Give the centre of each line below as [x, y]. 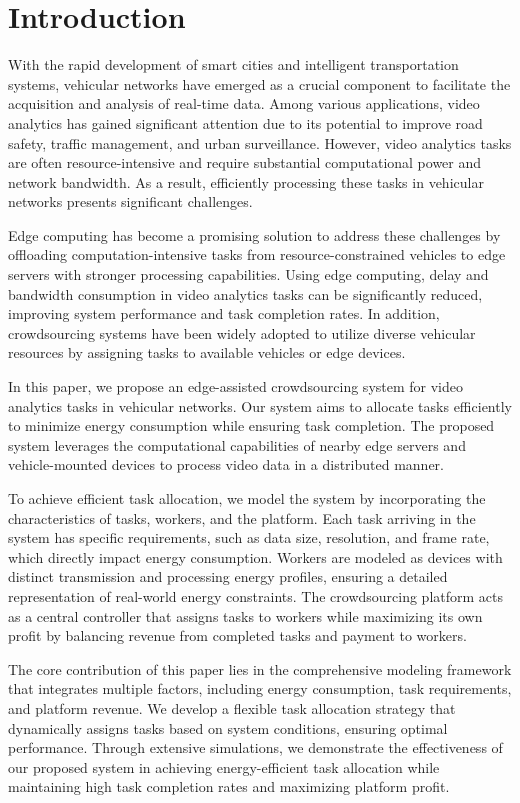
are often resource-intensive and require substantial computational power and [245, 162]
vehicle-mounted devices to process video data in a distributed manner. [226, 464]
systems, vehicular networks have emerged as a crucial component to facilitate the [259, 83]
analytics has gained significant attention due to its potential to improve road [245, 122]
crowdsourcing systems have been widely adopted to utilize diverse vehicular [242, 332]
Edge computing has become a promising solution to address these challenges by [254, 234]
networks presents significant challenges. [130, 201]
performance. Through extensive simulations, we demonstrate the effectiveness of [255, 747]
